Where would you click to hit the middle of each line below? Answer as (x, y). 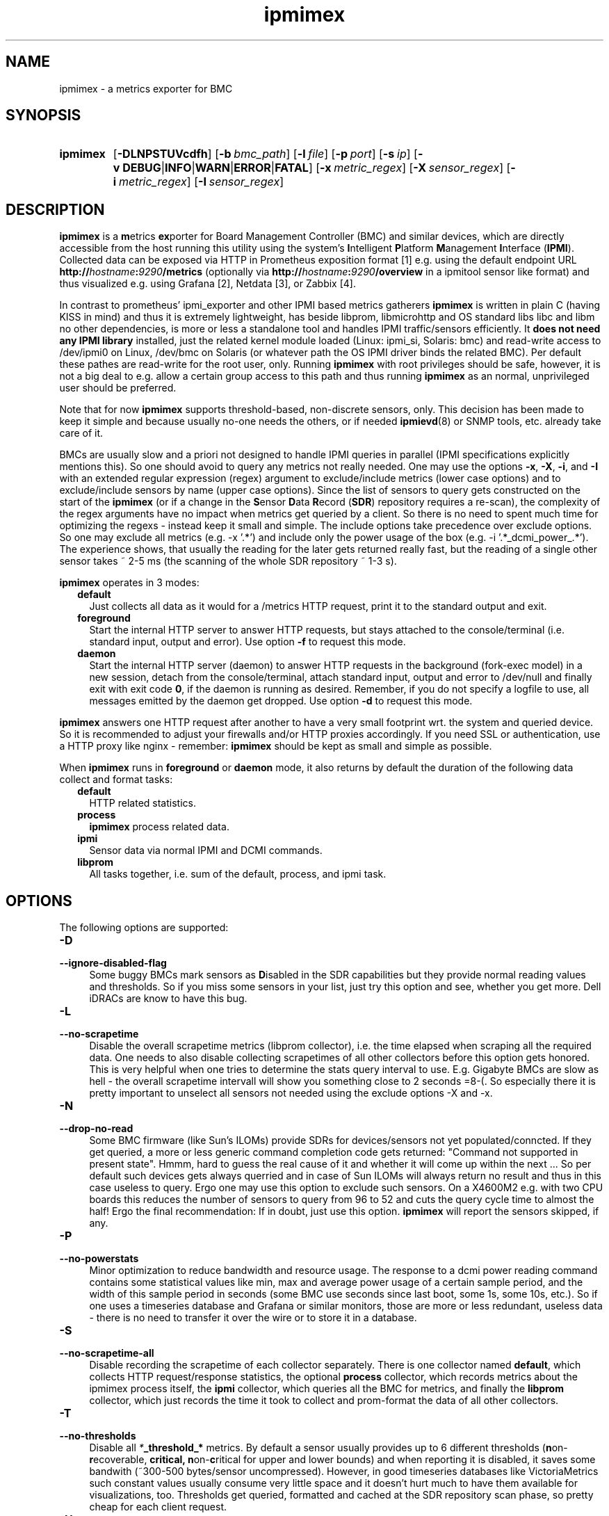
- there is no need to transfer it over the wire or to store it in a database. (253, 1318)
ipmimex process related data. (159, 827)
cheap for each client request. (158, 1507)
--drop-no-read (96, 1129)
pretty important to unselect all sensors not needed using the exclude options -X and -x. (291, 1093)
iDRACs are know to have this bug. (168, 999)
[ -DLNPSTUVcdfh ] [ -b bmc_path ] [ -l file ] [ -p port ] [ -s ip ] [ (265, 154)
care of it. (81, 433)
